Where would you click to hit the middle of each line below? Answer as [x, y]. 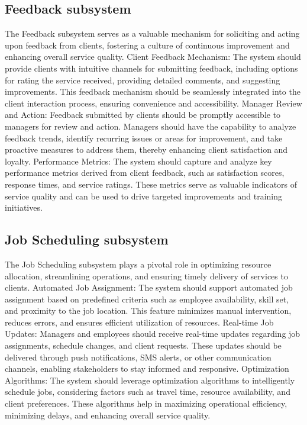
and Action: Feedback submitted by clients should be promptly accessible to [143, 115]
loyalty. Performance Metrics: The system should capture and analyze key [138, 161]
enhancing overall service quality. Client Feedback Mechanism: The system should [153, 57]
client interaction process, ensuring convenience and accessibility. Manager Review [153, 103]
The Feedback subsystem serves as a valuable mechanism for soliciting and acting [152, 33]
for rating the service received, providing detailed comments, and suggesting [143, 80]
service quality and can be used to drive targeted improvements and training [144, 196]
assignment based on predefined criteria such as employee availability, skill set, [147, 299]
